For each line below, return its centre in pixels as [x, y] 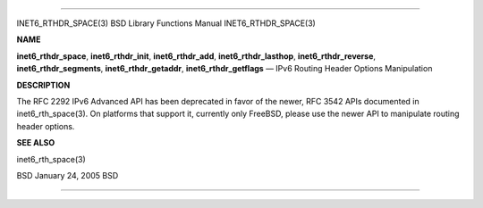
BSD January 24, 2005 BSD [68, 175]
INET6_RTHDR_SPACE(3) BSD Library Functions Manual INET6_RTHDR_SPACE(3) [166, 23]
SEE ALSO [36, 143]
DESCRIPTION [43, 85]
